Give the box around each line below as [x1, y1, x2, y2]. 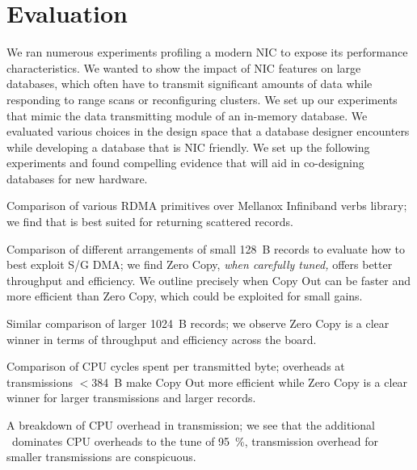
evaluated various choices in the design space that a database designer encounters [6, 123, 410, 140]
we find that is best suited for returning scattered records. [6, 213, 293, 230]
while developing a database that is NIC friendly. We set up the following [6, 138, 370, 155]
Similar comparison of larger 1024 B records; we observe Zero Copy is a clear [6, 315, 390, 332]
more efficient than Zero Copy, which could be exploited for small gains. [6, 287, 363, 304]
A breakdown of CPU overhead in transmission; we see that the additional [6, 417, 376, 433]
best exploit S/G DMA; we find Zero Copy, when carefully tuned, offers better [6, 256, 393, 273]
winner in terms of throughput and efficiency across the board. [6, 330, 317, 347]
